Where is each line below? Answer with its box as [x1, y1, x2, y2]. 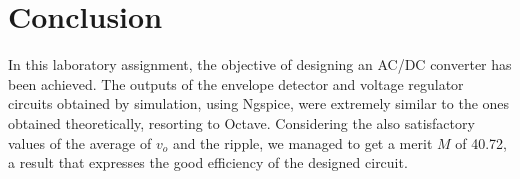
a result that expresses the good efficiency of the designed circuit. [8, 152, 408, 173]
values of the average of [8, 132, 152, 153]
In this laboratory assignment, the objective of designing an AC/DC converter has [8, 54, 512, 75]
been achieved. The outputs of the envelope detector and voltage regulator [8, 73, 464, 94]
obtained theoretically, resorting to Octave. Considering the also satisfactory [8, 112, 475, 133]
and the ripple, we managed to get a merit [172, 132, 433, 153]
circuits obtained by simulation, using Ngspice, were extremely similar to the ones [8, 93, 510, 114]
